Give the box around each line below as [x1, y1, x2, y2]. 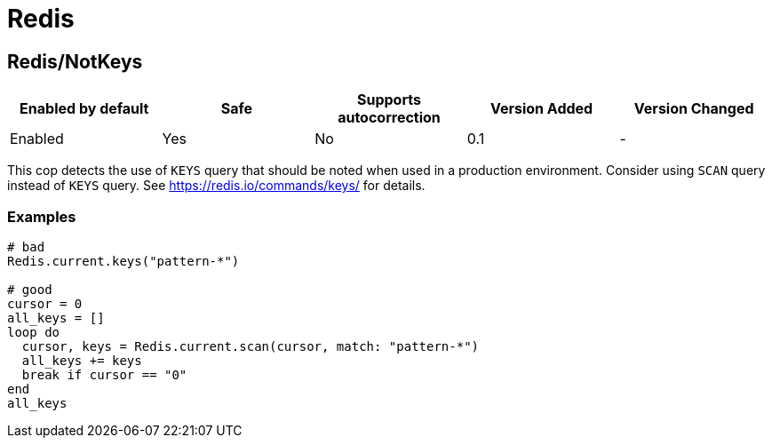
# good [7, 282, 52, 297]
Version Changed [633, 99, 754, 118]
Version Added [489, 99, 593, 118]
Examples [7, 207, 76, 226]
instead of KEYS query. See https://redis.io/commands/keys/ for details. [7, 178, 426, 194]
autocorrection [338, 108, 441, 127]
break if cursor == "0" [21, 367, 187, 382]
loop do [7, 324, 60, 339]
